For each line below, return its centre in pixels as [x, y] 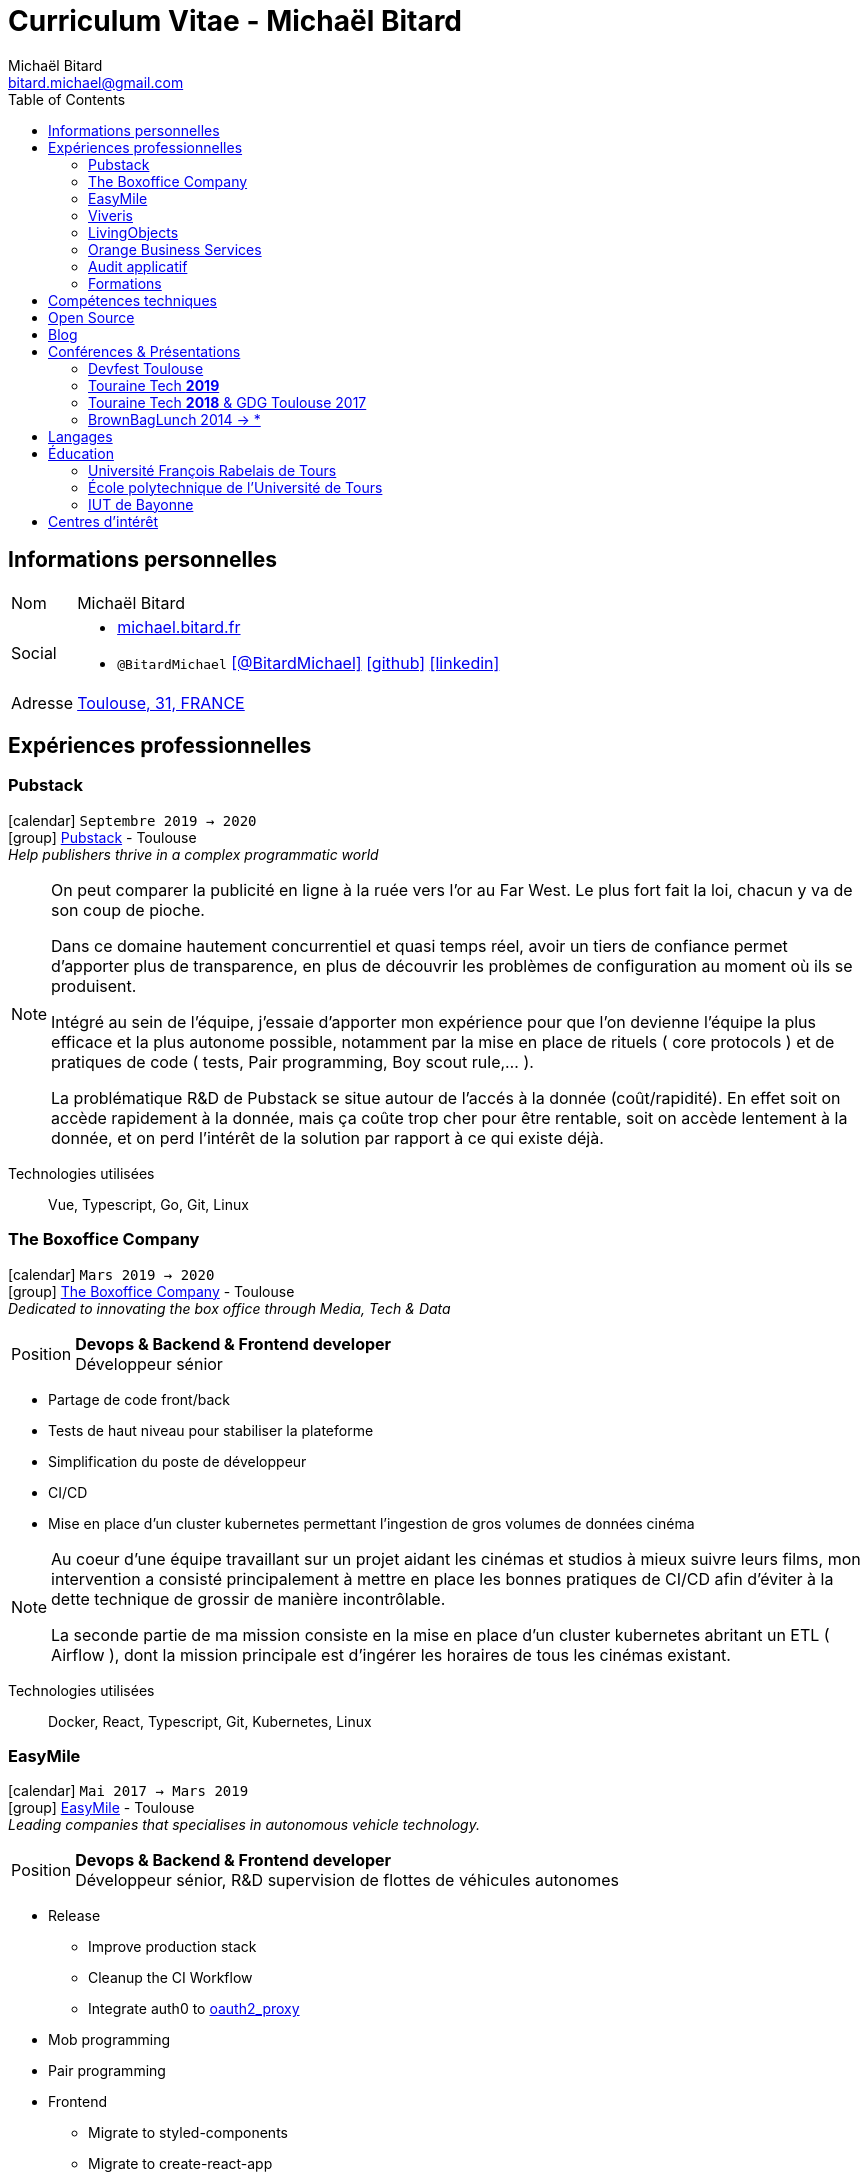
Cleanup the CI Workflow [170, 1978]
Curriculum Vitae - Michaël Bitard [235, 21]
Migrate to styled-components [188, 2133]
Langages [80, 436]
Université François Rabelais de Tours [212, 470]
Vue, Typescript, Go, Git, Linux [148, 1204]
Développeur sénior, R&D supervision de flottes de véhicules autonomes [347, 1880]
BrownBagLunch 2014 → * [174, 419]
